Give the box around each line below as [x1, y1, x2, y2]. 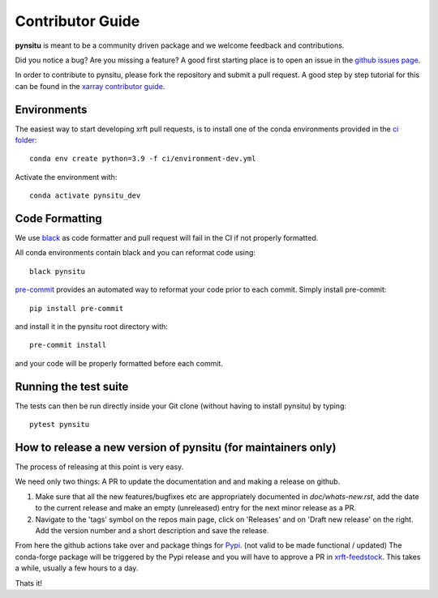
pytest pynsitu [29, 420, 90, 429]
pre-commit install [29, 340, 107, 350]
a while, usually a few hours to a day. [15, 563, 139, 573]
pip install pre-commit [29, 304, 124, 313]
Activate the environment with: [15, 172, 118, 182]
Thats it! [15, 578, 42, 587]
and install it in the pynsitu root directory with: [15, 322, 168, 331]
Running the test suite [15, 379, 129, 393]
